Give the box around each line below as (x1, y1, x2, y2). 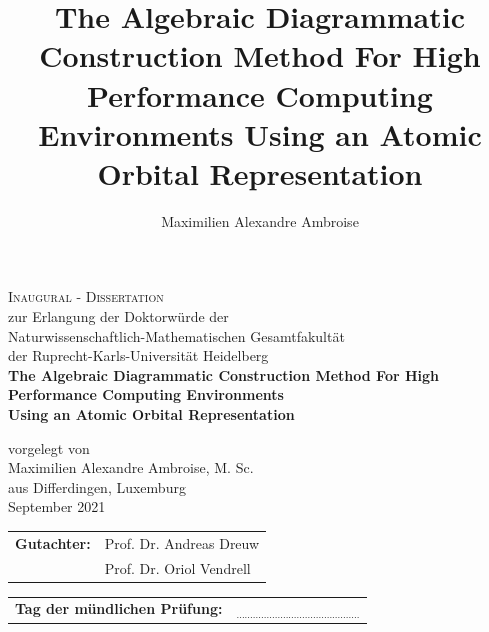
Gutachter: (15, 532, 91, 553)
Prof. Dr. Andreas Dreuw (104, 532, 260, 553)
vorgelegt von (8, 437, 90, 458)
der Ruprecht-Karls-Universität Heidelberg (8, 345, 269, 366)
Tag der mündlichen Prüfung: (15, 598, 223, 619)
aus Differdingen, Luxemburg (8, 476, 186, 497)
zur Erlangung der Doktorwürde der (8, 306, 229, 327)
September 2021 (8, 496, 106, 517)
